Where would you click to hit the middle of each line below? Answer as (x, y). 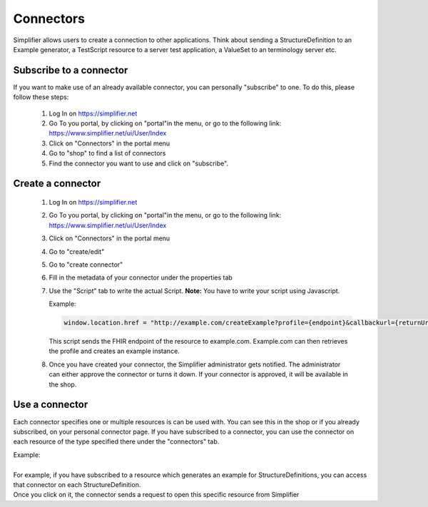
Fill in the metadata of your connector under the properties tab (141, 277)
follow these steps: (41, 97)
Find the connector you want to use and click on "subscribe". (138, 163)
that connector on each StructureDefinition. (77, 484)
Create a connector (57, 184)
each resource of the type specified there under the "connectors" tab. (116, 441)
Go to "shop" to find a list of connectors (107, 153)
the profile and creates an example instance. (114, 351)
